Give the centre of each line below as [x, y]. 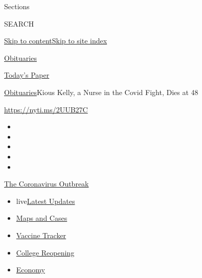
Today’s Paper [27, 75]
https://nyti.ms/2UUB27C [46, 109]
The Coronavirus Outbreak [47, 184]
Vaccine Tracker [41, 235]
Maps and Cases [42, 218]
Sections [17, 6]
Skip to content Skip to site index [56, 41]
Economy [30, 270]
